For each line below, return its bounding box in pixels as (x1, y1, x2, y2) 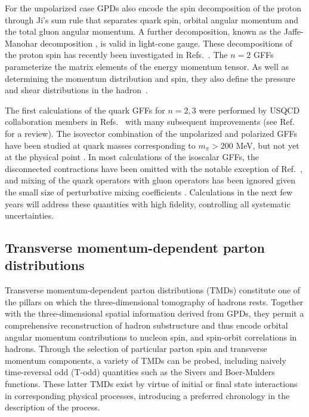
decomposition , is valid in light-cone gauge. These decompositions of (40, 36, 292, 49)
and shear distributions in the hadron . (5, 84, 148, 96)
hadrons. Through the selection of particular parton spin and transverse (5, 342, 267, 355)
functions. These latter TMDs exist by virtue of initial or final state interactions (5, 378, 298, 390)
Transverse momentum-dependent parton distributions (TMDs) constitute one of (5, 284, 301, 296)
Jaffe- (283, 25, 304, 38)
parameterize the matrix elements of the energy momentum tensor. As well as (5, 60, 289, 72)
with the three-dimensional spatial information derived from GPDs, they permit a (5, 307, 304, 320)
